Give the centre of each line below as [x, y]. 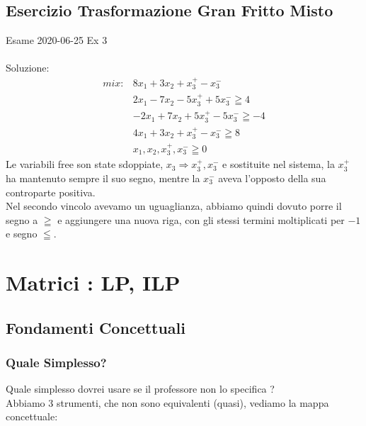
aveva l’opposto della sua [272, 178]
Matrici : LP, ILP [93, 282]
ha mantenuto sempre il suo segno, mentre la [103, 178]
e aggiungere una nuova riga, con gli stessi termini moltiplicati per [201, 219]
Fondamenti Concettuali [96, 327]
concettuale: [32, 416]
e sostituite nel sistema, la [279, 164]
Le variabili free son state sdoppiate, [85, 164]
